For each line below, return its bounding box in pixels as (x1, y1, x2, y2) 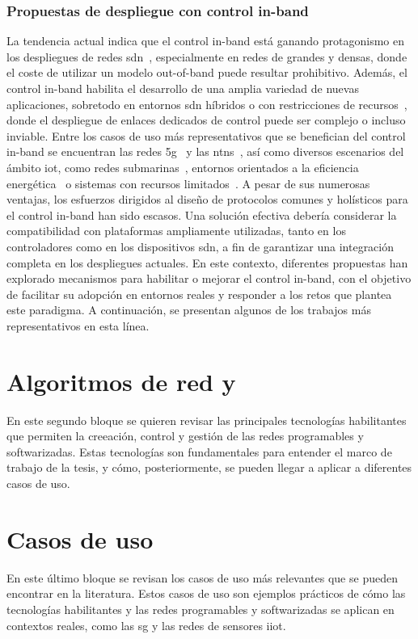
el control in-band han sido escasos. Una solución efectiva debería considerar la (6, 206, 397, 223)
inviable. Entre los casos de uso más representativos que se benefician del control (6, 127, 406, 144)
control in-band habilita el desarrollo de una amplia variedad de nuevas (6, 80, 359, 96)
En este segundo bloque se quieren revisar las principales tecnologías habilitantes (6, 411, 407, 428)
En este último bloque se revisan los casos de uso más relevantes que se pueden (6, 569, 398, 586)
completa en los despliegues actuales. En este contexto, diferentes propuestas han (6, 254, 408, 271)
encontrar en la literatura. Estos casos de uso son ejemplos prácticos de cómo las (6, 585, 406, 602)
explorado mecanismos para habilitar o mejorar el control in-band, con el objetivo (6, 270, 412, 287)
